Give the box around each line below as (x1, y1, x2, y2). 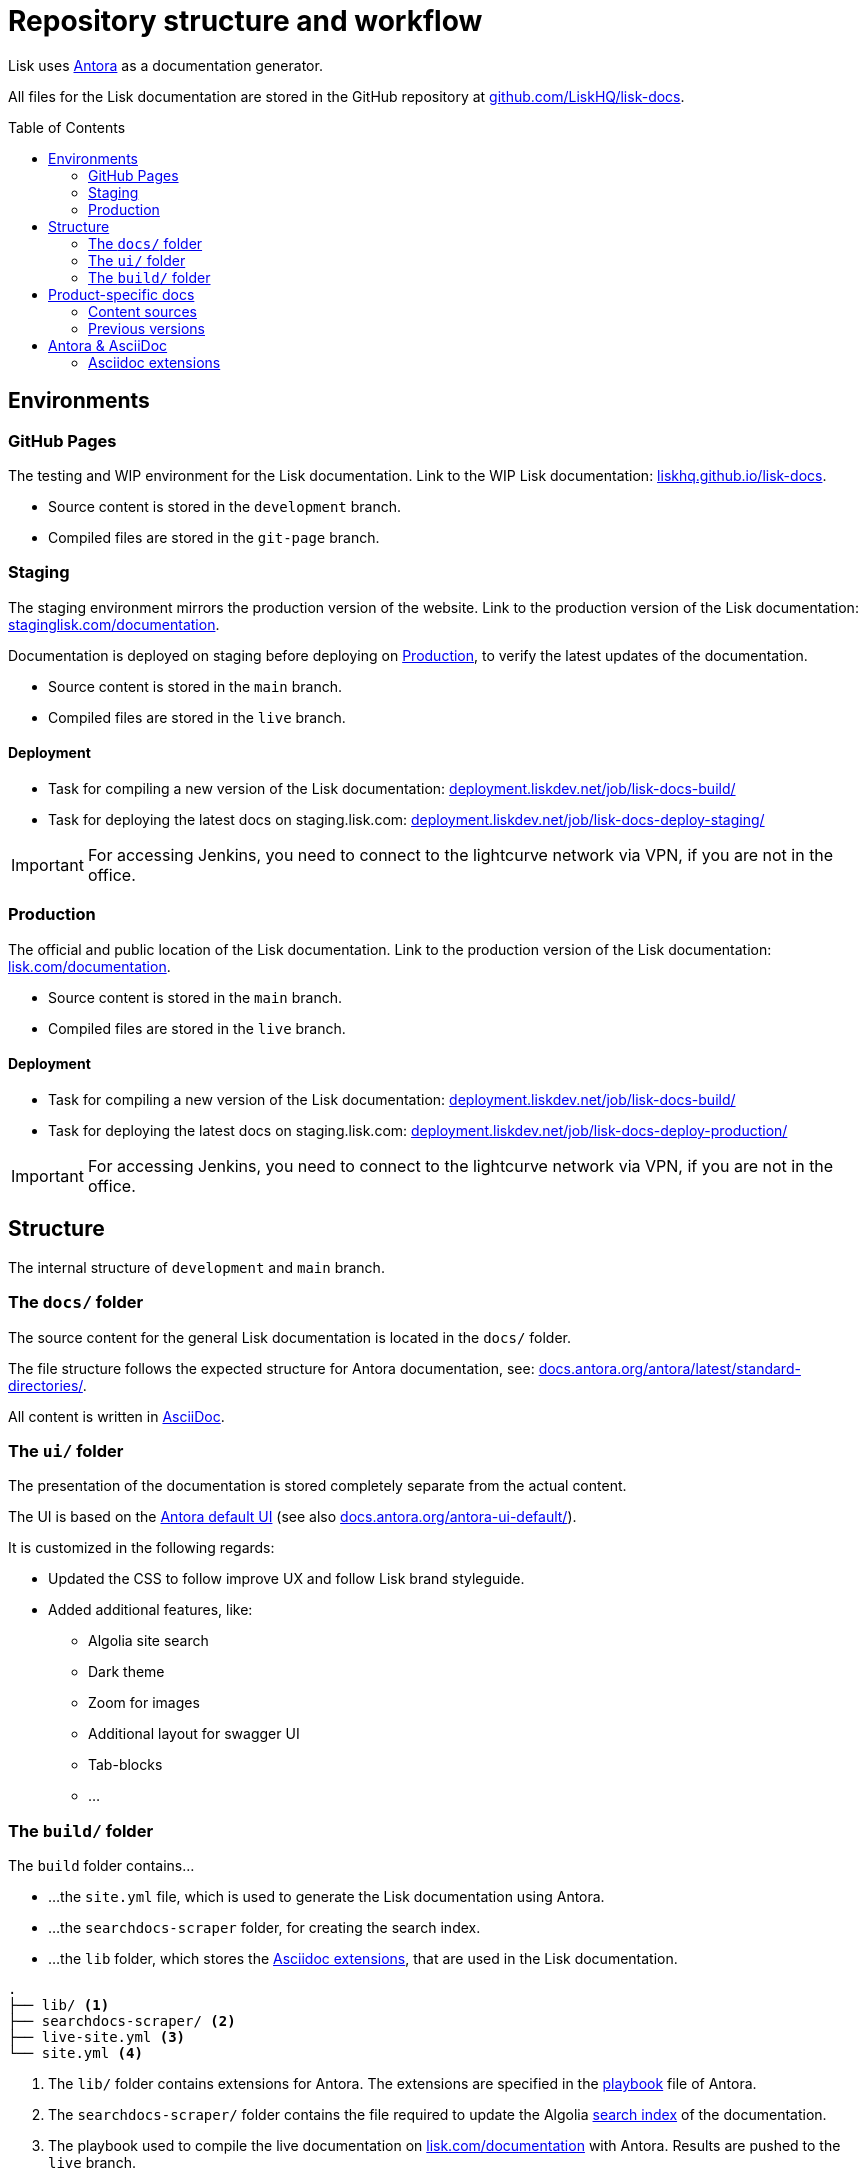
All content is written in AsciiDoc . (8, 1407, 225, 1425)
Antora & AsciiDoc (48, 336, 168, 354)
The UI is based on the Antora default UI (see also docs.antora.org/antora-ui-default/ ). (8, 1508, 577, 1526)
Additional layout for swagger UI (88, 1725, 300, 1743)
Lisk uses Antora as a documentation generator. (8, 56, 323, 74)
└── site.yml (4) (8, 2045, 143, 2061)
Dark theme (88, 1663, 165, 1681)
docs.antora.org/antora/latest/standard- (538, 1359, 801, 1377)
